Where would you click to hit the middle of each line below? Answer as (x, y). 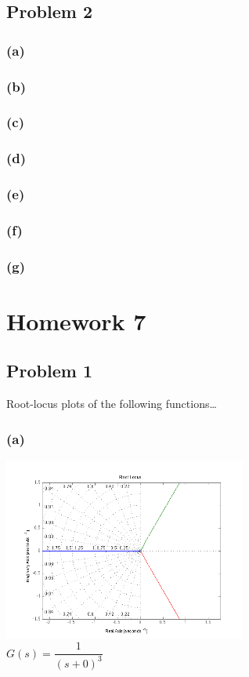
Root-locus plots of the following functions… (112, 404)
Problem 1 (49, 371)
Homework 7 (76, 320)
